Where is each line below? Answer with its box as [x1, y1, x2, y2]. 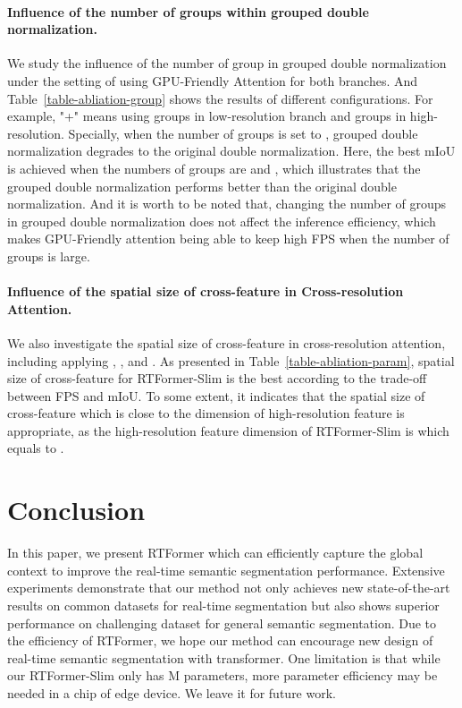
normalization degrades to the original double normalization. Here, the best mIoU [7, 141, 456, 160]
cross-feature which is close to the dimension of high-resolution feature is [7, 404, 405, 422]
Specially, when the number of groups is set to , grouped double [68, 124, 418, 142]
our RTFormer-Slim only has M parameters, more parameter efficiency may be [7, 666, 438, 685]
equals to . [7, 439, 64, 457]
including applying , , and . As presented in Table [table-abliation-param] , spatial [7, 351, 455, 370]
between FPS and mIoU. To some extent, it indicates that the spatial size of [7, 386, 425, 405]
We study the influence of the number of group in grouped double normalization [7, 54, 447, 73]
